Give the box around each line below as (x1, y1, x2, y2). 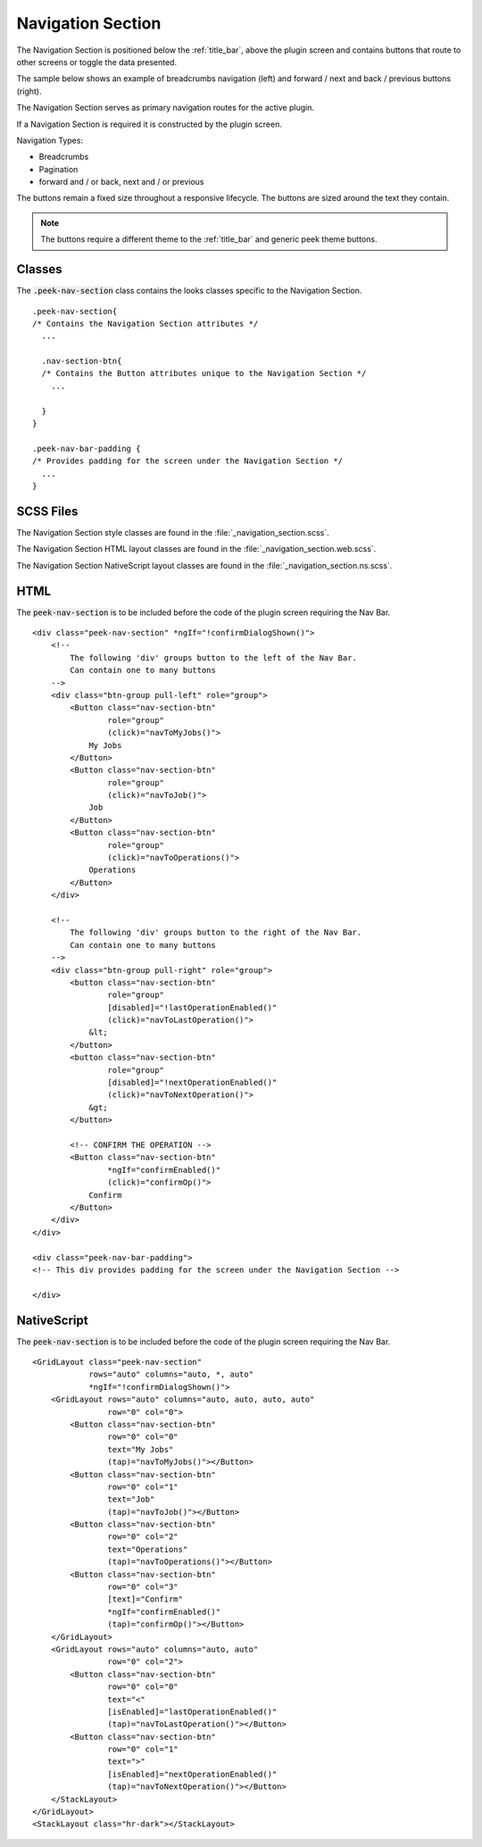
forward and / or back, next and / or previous (38, 177, 204, 187)
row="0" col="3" (107, 1582, 179, 1593)
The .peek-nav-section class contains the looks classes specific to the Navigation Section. (16, 286, 362, 296)
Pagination (38, 163, 79, 174)
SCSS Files (16, 503, 79, 519)
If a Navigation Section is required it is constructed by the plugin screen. (16, 119, 283, 129)
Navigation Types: (16, 135, 84, 146)
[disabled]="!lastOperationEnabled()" (107, 1003, 278, 1012)
